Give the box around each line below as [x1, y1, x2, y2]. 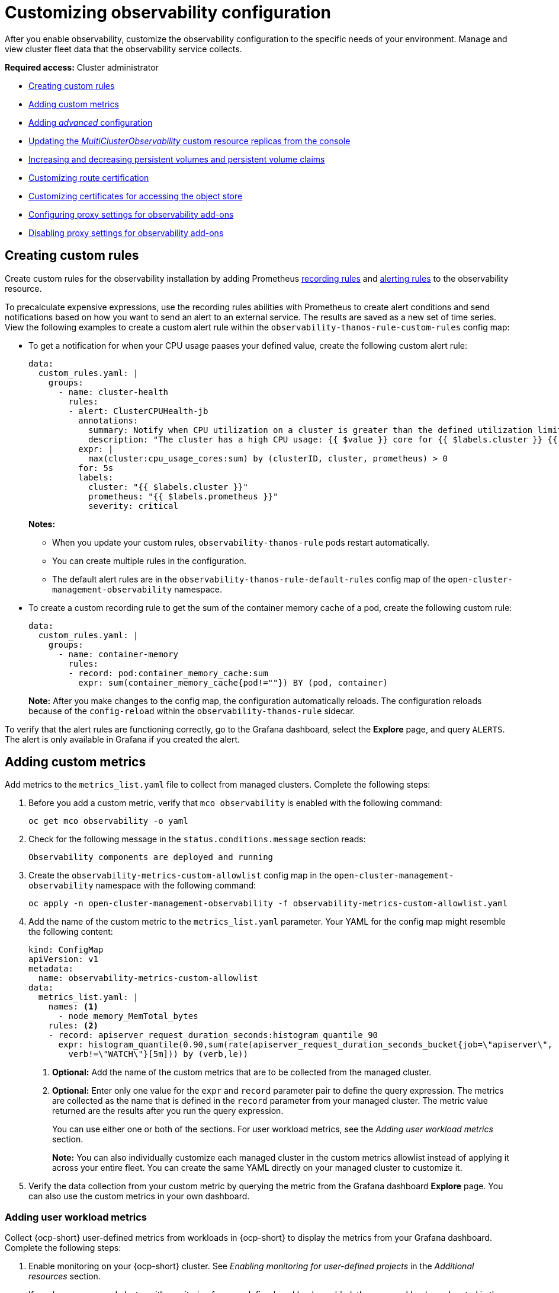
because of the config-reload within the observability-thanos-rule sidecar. [28, 705, 355, 716]
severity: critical [88, 501, 178, 511]
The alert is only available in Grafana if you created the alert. [5, 734, 240, 744]
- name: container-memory [58, 649, 178, 659]
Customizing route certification [28, 172, 149, 183]
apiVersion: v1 [28, 954, 99, 964]
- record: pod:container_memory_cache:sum [68, 668, 268, 678]
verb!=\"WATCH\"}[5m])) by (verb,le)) [68, 1049, 248, 1059]
